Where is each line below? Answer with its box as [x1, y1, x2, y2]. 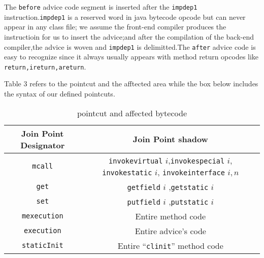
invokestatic [102, 168, 152, 177]
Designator [20, 139, 65, 151]
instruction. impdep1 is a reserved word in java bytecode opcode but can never [4, 11, 246, 22]
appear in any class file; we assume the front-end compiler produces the [4, 21, 226, 32]
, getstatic [169, 180, 209, 192]
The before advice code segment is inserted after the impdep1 [4, 2, 197, 12]
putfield [127, 198, 160, 206]
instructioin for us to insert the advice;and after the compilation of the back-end [4, 31, 254, 42]
